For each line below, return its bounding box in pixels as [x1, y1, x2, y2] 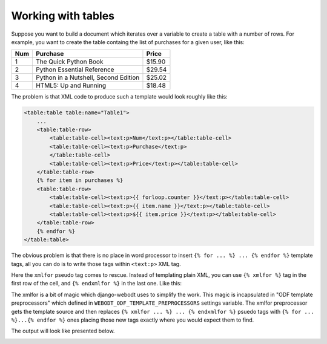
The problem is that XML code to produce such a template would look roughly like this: [11, 93, 228, 100]
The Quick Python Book [35, 57, 104, 66]
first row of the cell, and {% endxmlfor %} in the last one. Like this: [11, 280, 182, 287]
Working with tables [11, 9, 115, 22]
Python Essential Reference [35, 65, 114, 74]
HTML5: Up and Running [35, 82, 107, 90]
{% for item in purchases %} [36, 177, 124, 184]
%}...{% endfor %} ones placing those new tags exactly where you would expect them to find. [11, 316, 254, 323]
